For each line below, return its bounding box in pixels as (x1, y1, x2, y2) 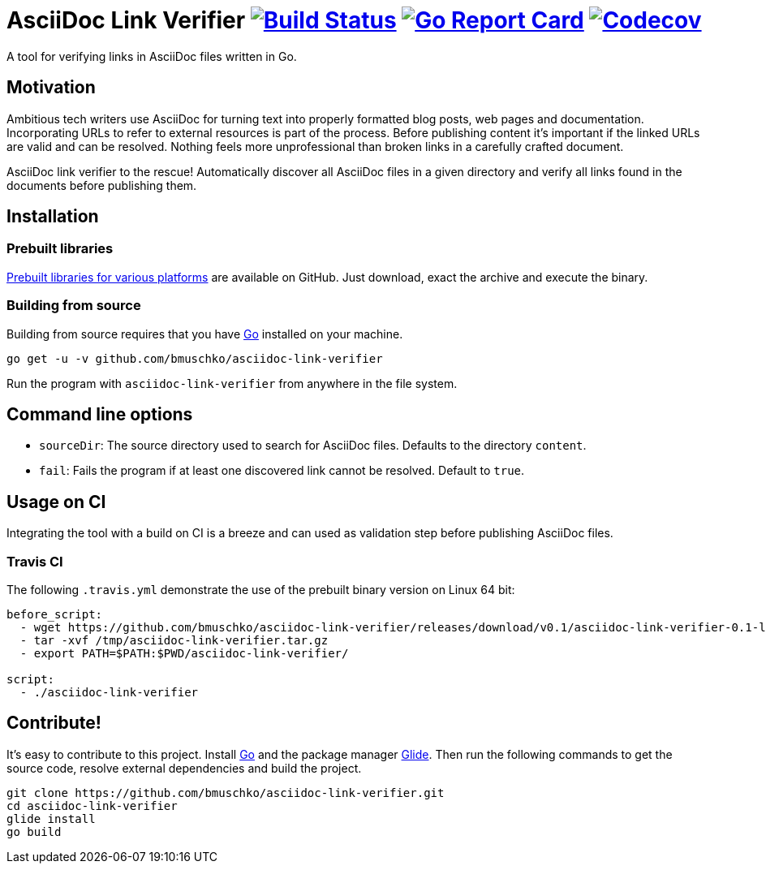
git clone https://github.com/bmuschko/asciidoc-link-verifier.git (6, 786, 445, 799)
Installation (6, 206, 99, 227)
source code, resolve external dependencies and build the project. (6, 760, 362, 775)
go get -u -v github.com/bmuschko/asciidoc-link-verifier (6, 351, 383, 365)
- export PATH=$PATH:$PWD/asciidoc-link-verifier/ (19, 647, 349, 660)
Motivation (6, 77, 96, 98)
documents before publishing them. (6, 178, 197, 192)
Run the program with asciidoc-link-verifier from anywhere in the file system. (6, 376, 458, 390)
